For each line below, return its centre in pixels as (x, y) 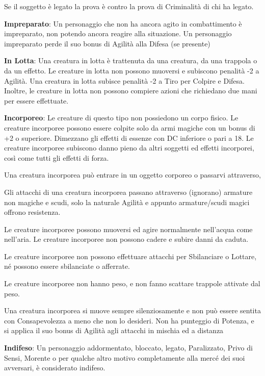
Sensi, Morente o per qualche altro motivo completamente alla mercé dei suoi (125, 357)
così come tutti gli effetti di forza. (57, 157)
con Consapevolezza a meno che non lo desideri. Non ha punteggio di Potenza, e (129, 320)
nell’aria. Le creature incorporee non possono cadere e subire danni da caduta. (126, 239)
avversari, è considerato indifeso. (55, 368)
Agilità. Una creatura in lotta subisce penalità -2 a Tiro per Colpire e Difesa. (124, 80)
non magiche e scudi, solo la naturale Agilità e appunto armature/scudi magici (127, 202)
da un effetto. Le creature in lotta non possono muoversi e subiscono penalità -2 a (132, 70)
